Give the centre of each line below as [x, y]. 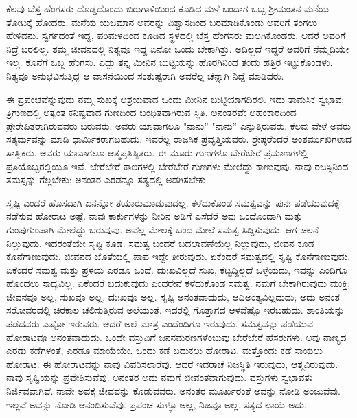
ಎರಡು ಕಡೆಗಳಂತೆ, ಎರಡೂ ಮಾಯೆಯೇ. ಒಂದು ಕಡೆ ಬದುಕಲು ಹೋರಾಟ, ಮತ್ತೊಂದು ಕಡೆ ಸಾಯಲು [165, 350]
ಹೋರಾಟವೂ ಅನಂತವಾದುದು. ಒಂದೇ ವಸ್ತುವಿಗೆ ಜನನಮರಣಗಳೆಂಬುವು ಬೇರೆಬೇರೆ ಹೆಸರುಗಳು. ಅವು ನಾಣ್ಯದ [176, 337]
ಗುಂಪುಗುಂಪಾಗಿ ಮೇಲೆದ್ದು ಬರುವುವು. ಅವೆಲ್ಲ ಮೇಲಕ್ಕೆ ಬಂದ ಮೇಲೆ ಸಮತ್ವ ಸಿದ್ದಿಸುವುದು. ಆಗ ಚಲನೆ [163, 229]
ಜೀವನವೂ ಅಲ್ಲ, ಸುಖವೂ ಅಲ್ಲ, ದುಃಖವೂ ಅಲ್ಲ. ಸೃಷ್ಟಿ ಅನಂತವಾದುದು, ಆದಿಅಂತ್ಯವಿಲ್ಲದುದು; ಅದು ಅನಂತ [173, 296]
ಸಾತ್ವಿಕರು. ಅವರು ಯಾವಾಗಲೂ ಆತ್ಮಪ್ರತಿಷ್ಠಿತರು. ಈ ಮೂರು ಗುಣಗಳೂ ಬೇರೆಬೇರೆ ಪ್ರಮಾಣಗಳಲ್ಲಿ [157, 152]
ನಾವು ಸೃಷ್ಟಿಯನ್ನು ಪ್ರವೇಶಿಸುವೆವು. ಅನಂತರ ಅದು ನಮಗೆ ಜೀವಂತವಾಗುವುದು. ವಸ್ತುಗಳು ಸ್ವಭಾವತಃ [159, 377]
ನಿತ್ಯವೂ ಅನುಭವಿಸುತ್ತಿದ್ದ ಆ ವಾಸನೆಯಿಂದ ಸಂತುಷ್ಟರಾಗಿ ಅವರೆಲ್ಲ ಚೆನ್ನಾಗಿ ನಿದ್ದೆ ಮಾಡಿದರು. [145, 75]
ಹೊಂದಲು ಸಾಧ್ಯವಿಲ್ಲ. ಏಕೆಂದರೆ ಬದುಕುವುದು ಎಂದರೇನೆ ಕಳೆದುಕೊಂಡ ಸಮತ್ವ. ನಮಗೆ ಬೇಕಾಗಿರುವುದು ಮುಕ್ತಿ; [178, 283]
